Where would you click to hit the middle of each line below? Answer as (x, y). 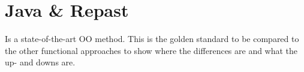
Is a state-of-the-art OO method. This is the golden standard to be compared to (152, 39)
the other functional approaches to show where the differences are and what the (151, 50)
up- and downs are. (40, 62)
